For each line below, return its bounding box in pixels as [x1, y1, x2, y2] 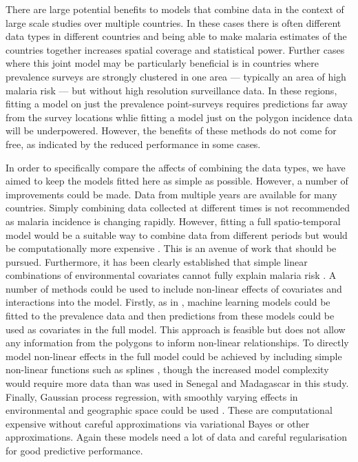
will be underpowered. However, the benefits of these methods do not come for [6, 123, 337, 138]
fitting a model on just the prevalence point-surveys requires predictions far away [6, 96, 348, 111]
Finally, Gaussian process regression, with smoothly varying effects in [6, 389, 298, 403]
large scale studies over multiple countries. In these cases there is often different [6, 15, 341, 30]
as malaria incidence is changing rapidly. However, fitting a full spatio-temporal [6, 213, 341, 228]
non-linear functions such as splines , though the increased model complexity [6, 362, 329, 377]
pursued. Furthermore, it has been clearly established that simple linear [6, 254, 308, 269]
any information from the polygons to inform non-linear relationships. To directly [6, 335, 349, 350]
